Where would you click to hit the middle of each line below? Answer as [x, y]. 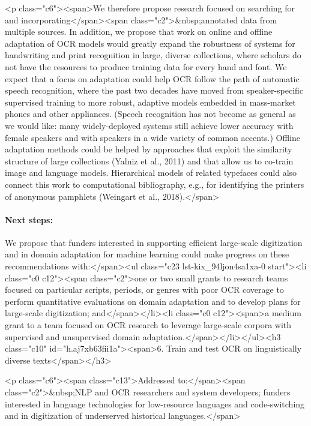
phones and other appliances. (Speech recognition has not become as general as [150, 114]
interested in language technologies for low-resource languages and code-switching [155, 403]
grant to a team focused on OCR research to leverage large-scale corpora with [148, 325]
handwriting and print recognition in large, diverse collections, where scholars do [153, 55]
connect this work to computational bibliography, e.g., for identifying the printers [155, 184]
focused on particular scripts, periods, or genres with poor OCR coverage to [144, 289]
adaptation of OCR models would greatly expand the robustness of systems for [150, 43]
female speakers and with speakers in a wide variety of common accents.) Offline [152, 137]
